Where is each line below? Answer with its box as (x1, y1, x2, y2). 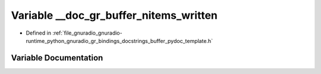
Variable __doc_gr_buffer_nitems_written (11, 9, 218, 22)
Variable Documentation (11, 53, 103, 63)
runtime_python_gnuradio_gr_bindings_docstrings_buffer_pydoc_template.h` (26, 37, 213, 44)
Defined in (26, 29, 52, 36)
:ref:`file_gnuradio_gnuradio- (52, 29, 122, 36)
